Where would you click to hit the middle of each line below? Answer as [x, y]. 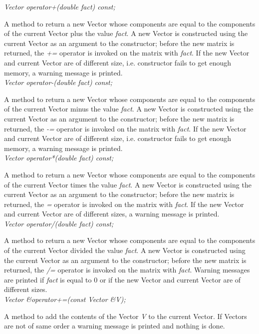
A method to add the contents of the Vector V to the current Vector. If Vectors [126, 316]
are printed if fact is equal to [48, 279]
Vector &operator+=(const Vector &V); [65, 299]
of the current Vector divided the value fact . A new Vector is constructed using [125, 250]
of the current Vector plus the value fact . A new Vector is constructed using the [126, 33]
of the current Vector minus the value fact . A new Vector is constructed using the [129, 109]
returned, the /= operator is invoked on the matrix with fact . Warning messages [127, 270]
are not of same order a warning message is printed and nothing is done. [115, 326]
